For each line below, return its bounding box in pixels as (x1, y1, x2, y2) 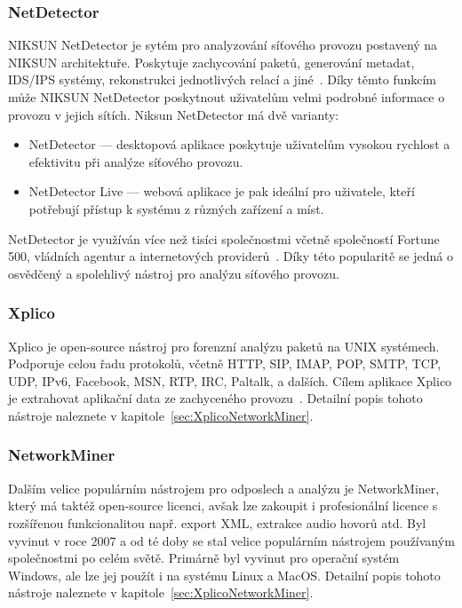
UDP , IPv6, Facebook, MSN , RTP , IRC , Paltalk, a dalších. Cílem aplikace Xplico (8, 371, 452, 390)
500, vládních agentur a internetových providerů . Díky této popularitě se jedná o (8, 247, 454, 265)
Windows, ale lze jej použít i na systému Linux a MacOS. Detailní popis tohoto (8, 565, 441, 584)
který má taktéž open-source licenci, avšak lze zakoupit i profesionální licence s (8, 496, 438, 515)
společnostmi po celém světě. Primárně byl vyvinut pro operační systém (8, 549, 400, 567)
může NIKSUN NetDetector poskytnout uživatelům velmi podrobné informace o (8, 88, 445, 106)
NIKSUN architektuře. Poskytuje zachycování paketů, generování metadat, (8, 52, 415, 71)
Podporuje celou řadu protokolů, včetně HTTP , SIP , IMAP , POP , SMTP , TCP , (8, 354, 442, 373)
